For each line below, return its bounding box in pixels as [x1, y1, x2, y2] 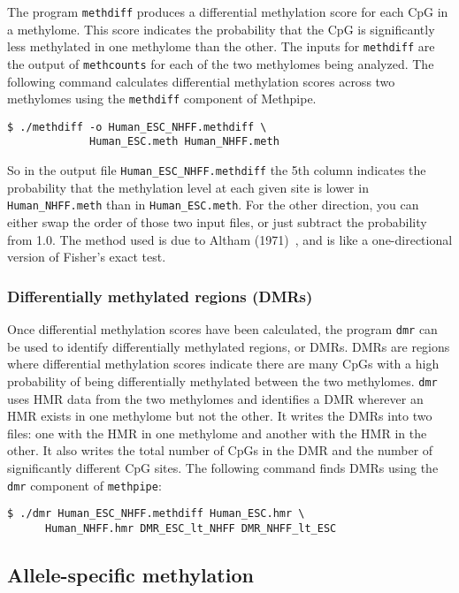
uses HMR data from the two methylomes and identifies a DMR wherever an [7, 389, 424, 407]
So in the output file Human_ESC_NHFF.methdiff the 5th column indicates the [7, 161, 426, 179]
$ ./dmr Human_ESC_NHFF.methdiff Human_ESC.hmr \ [7, 507, 305, 521]
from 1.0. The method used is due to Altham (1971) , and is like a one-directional [7, 230, 453, 248]
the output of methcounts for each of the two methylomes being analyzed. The [7, 54, 434, 72]
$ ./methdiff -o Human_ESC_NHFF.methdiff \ [7, 120, 267, 133]
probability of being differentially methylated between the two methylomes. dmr [7, 371, 438, 390]
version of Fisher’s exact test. [7, 247, 166, 266]
